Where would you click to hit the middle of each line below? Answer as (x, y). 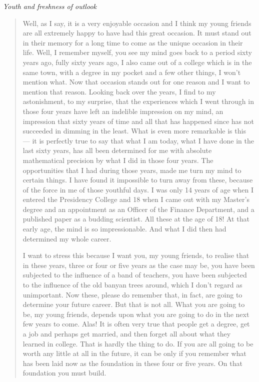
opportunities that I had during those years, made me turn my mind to (132, 170)
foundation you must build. (64, 373)
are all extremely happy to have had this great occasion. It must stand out (137, 33)
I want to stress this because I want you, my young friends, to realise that (136, 255)
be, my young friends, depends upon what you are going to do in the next (136, 314)
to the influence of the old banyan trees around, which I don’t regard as (132, 285)
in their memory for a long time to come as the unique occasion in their (133, 42)
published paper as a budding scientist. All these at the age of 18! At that (136, 219)
